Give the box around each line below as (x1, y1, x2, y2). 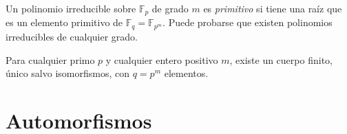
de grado (151, 1, 189, 15)
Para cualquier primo (6, 52, 95, 67)
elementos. (164, 66, 209, 80)
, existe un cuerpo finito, (229, 52, 333, 67)
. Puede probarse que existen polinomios (162, 15, 333, 30)
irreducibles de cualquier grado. (6, 29, 138, 43)
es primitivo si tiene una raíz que (203, 1, 342, 15)
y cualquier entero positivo (105, 52, 218, 67)
